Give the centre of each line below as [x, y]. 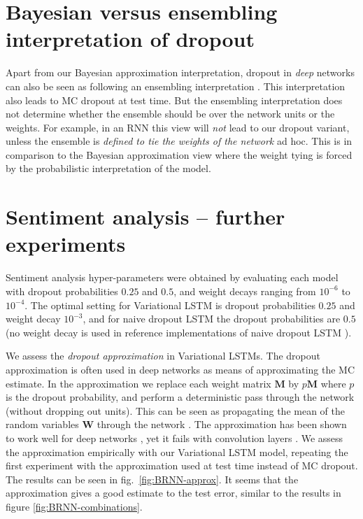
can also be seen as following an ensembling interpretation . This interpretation [176, 86]
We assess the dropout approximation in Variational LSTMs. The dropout [163, 356]
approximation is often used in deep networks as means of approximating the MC [180, 369]
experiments [66, 244]
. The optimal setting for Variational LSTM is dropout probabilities [170, 305]
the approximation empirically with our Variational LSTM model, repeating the [177, 452]
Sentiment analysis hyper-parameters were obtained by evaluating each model [172, 277]
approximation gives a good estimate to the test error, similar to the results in [173, 493]
